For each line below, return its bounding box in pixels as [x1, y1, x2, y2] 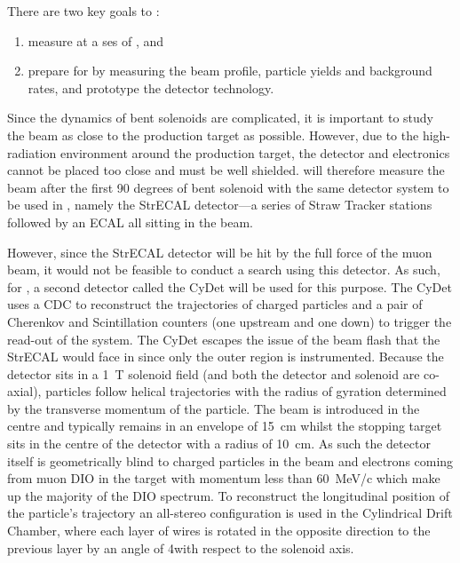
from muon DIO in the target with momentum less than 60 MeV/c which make [7, 469, 440, 488]
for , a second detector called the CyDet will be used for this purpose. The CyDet [7, 277, 452, 296]
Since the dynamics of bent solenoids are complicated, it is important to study [7, 108, 433, 127]
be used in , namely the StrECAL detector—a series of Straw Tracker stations [7, 195, 432, 214]
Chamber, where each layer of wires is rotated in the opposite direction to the [7, 521, 431, 540]
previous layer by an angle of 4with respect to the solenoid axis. [7, 538, 354, 557]
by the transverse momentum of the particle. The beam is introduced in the [7, 399, 420, 417]
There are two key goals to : [7, 2, 160, 20]
